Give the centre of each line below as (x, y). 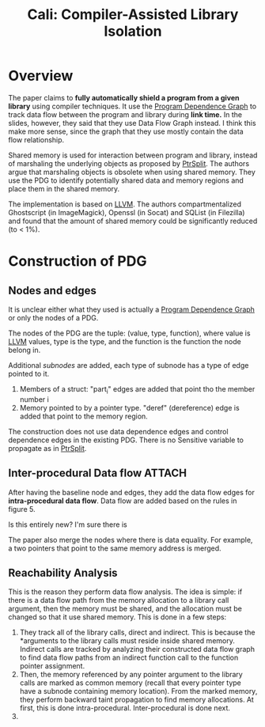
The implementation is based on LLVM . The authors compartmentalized (125, 204)
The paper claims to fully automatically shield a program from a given (124, 97)
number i (34, 399)
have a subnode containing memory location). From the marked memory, (138, 691)
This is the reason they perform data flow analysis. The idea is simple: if (125, 592)
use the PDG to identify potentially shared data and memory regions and (126, 180)
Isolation (133, 31)
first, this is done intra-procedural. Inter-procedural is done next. (125, 708)
